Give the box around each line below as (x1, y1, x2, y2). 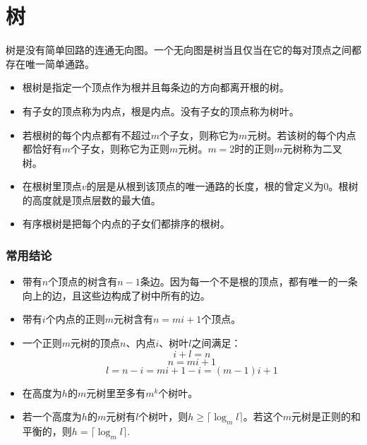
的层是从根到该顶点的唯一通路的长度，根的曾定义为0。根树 (86, 179, 359, 194)
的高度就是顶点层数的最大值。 (22, 192, 161, 207)
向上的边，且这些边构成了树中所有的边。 (22, 287, 210, 302)
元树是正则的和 (291, 409, 361, 424)
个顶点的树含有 (48, 274, 118, 289)
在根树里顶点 (22, 179, 82, 194)
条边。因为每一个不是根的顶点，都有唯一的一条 (140, 274, 358, 289)
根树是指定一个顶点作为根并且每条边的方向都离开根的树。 (22, 80, 289, 95)
